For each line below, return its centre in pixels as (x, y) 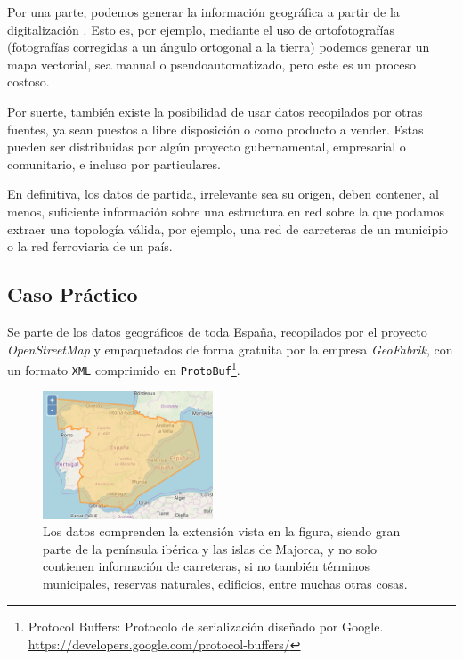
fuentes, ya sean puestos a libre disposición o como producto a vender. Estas (215, 129)
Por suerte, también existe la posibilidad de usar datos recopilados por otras (215, 111)
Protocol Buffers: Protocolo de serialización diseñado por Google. (206, 627)
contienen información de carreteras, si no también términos (207, 566)
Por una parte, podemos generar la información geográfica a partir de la (203, 12)
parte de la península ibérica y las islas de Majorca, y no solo (210, 548)
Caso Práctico (73, 294)
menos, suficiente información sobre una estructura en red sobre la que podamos (226, 211)
